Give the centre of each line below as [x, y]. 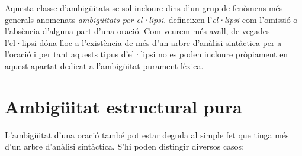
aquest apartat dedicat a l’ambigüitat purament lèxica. [104, 65]
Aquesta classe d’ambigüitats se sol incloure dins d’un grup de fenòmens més [144, 8]
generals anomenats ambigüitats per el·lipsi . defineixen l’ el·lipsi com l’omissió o [151, 19]
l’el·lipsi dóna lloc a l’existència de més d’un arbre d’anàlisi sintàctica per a [143, 42]
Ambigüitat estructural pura [123, 106]
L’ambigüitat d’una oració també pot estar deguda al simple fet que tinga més [147, 134]
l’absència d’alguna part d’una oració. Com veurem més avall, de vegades [137, 31]
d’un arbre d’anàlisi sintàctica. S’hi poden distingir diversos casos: [125, 146]
